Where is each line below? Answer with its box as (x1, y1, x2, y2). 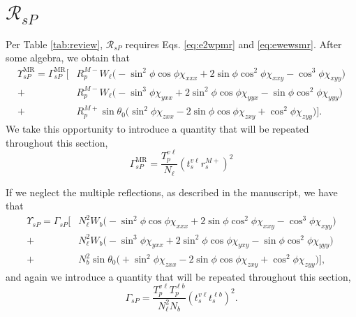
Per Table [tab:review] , (6, 36, 103, 51)
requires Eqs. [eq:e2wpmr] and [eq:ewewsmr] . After (125, 36, 342, 51)
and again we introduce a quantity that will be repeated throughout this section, (6, 269, 351, 283)
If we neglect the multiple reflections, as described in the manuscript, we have (6, 184, 338, 199)
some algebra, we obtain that (6, 50, 130, 65)
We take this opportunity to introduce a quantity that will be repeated (6, 121, 309, 136)
